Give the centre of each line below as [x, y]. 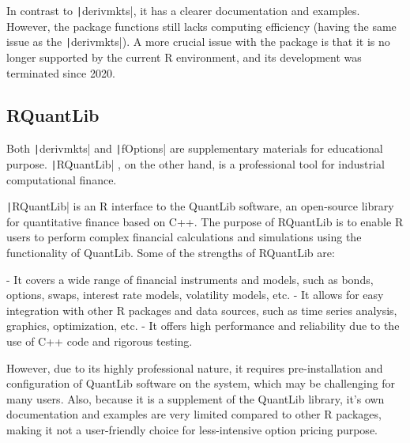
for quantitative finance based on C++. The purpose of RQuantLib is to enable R [205, 221]
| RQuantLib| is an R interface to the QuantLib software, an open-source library [200, 206]
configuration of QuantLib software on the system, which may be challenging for [201, 383]
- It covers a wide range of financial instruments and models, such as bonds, [190, 279]
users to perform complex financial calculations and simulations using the [184, 237]
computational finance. [62, 179]
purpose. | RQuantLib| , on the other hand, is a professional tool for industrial [196, 163]
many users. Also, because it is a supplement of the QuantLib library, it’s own [196, 398]
